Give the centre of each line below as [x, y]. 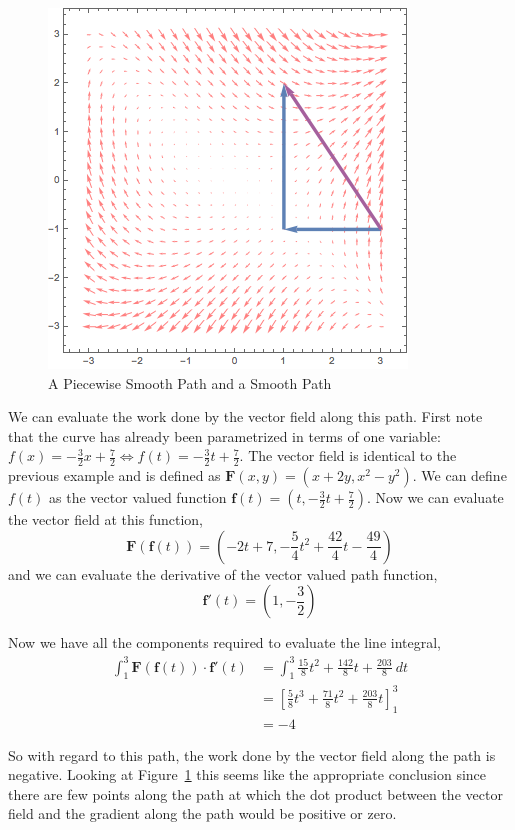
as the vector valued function [138, 497]
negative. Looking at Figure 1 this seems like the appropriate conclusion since [247, 774]
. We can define [459, 475]
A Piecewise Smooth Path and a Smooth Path [190, 382]
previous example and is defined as [114, 475]
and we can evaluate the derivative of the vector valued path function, [223, 573]
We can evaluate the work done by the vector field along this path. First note [245, 416]
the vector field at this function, [105, 519]
